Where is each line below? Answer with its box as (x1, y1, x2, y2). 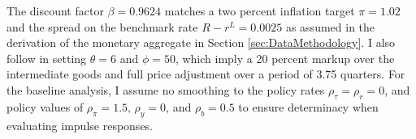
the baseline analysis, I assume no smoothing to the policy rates (6, 81, 325, 98)
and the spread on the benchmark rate (6, 18, 198, 35)
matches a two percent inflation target (164, 2, 355, 19)
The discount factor (6, 2, 104, 19)
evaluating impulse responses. (6, 116, 154, 133)
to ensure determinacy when (238, 98, 379, 115)
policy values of (6, 98, 84, 115)
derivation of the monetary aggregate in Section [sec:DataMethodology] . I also (6, 34, 396, 51)
